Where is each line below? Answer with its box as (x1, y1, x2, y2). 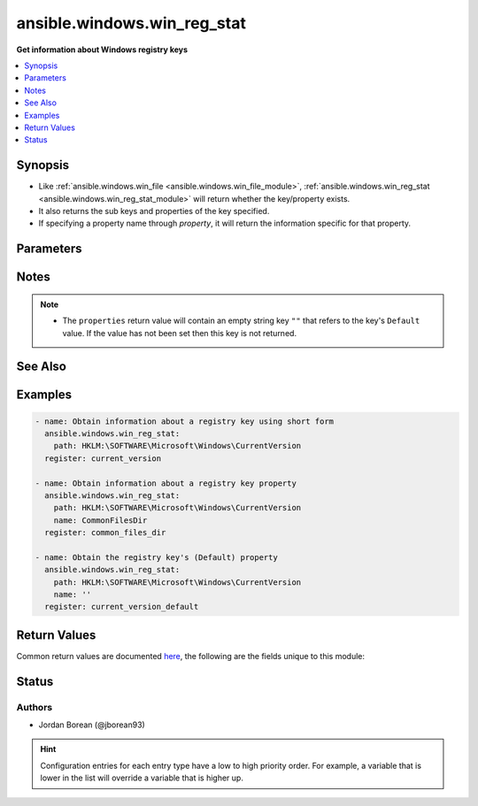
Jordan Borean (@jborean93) (38, 719, 145, 730)
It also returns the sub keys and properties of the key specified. (38, 205, 270, 216)
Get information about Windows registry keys (16, 44, 189, 55)
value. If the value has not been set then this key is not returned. (62, 327, 297, 338)
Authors (16, 701, 53, 713)
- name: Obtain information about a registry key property (35, 478, 297, 488)
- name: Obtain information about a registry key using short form (35, 416, 335, 426)
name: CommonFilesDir (53, 515, 148, 526)
